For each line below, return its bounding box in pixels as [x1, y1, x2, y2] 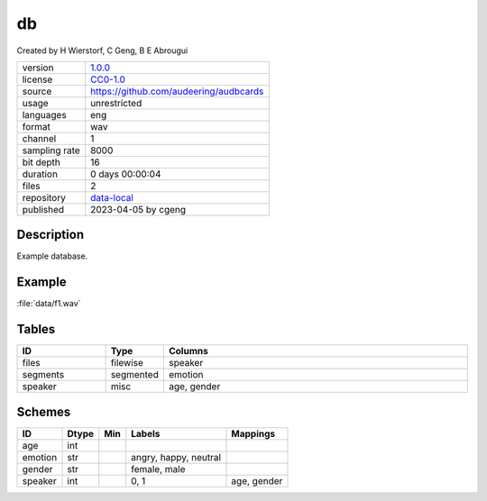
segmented [110, 369, 160, 381]
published [22, 203, 65, 215]
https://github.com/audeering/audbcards [90, 85, 264, 97]
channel [22, 132, 57, 144]
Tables [16, 322, 56, 337]
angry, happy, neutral [131, 451, 221, 463]
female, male [131, 462, 186, 475]
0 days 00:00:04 [90, 168, 161, 180]
